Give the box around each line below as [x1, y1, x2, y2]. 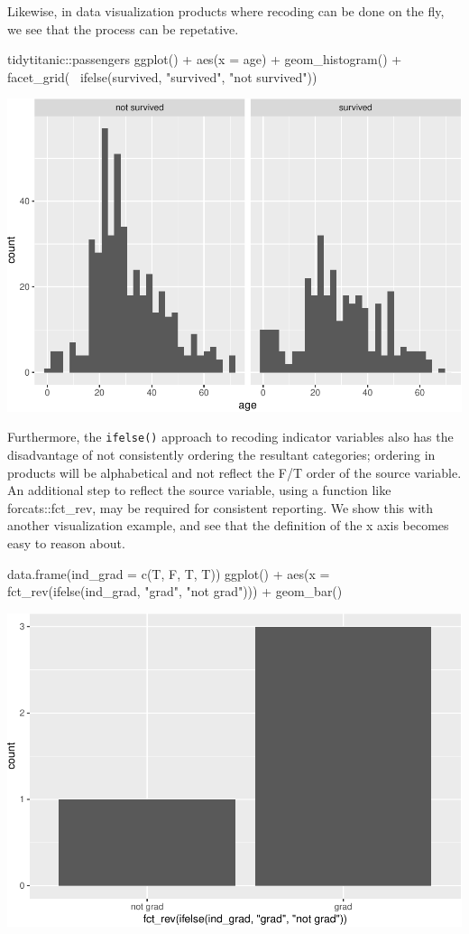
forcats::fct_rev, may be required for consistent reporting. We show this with [7, 498, 434, 517]
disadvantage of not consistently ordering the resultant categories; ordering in [7, 445, 436, 464]
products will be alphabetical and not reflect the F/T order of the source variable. [7, 462, 462, 481]
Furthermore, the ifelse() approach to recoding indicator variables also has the [7, 427, 454, 446]
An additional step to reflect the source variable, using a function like [7, 481, 391, 500]
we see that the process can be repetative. [7, 19, 239, 38]
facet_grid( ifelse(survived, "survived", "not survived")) [7, 67, 317, 86]
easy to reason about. [7, 533, 125, 552]
